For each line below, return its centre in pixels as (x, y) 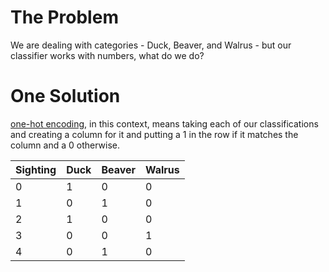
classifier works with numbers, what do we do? (107, 55)
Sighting (36, 169)
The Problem (64, 17)
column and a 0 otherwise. (65, 145)
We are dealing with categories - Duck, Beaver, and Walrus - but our (151, 45)
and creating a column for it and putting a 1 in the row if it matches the (154, 134)
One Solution (65, 96)
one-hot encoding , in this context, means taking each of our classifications (164, 123)
